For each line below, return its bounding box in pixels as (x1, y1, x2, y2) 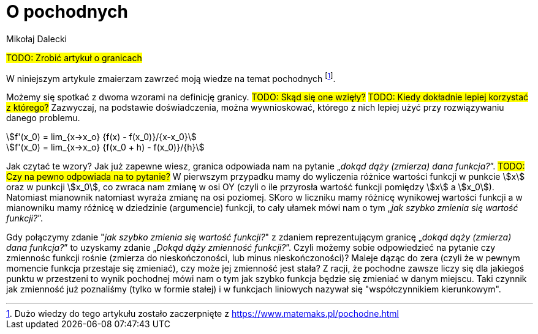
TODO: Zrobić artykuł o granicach (6, 52, 142, 63)
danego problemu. (6, 113, 80, 124)
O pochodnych (6, 1, 128, 22)
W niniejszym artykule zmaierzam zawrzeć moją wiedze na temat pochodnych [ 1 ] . (6, 71, 336, 84)
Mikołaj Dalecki (6, 33, 67, 44)
